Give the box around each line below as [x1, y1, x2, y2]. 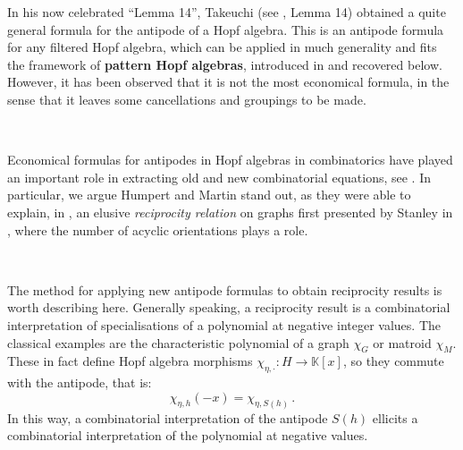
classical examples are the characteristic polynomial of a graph [7, 333, 349, 352]
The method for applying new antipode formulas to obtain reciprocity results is [7, 280, 442, 299]
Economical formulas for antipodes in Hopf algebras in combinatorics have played [7, 150, 453, 169]
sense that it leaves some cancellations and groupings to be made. [7, 89, 366, 108]
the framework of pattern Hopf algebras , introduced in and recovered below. [7, 55, 442, 73]
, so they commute [342, 352, 444, 370]
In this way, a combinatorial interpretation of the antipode [7, 408, 328, 427]
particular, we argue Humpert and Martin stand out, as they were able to [7, 185, 411, 204]
